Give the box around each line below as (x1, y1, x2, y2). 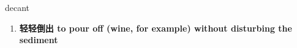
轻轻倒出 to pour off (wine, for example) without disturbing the (19, 21, 292, 34)
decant (5, 1, 30, 13)
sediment (19, 33, 58, 46)
